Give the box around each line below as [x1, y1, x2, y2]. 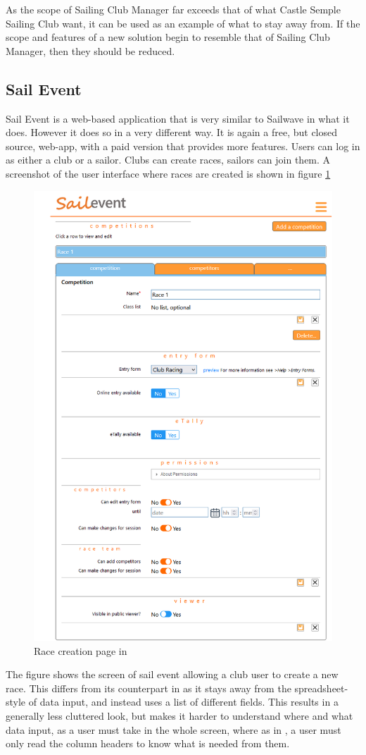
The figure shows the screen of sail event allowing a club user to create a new [6, 667, 339, 682]
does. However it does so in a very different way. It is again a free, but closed [6, 125, 338, 140]
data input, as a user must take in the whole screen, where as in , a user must [6, 722, 341, 737]
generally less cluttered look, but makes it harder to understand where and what [6, 708, 353, 723]
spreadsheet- [294, 680, 348, 695]
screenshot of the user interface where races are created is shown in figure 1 [6, 166, 331, 180]
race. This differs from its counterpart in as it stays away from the [6, 680, 291, 695]
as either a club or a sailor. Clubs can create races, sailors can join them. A [6, 152, 331, 167]
